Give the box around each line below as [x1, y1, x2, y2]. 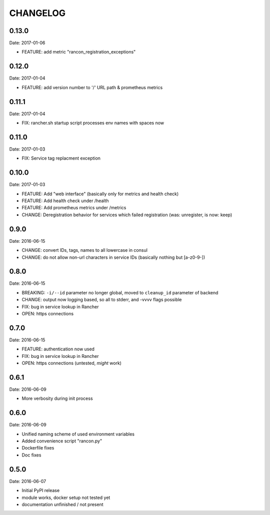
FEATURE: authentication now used [21, 346, 95, 352]
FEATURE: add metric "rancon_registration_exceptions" [21, 49, 136, 55]
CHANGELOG [9, 8, 66, 19]
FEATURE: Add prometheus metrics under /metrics [21, 205, 126, 211]
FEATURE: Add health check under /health [21, 198, 109, 204]
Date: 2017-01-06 [9, 40, 45, 46]
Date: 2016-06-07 [9, 478, 46, 484]
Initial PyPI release [21, 487, 60, 493]
